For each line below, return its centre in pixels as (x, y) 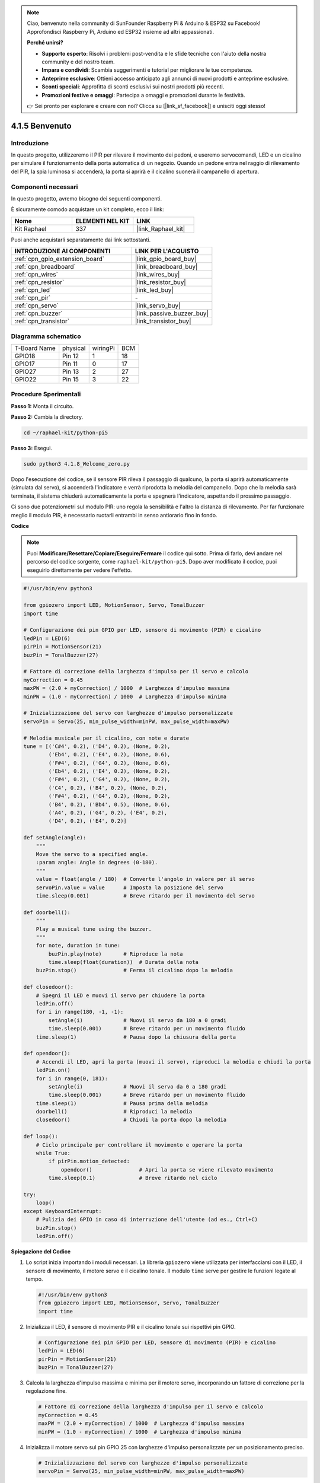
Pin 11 (70, 364)
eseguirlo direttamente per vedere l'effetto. (79, 570)
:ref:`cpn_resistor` (39, 282)
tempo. (34, 1279)
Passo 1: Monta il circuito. (42, 406)
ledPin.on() (53, 1070)
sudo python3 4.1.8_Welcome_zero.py (77, 464)
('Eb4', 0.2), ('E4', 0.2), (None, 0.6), (109, 755)
